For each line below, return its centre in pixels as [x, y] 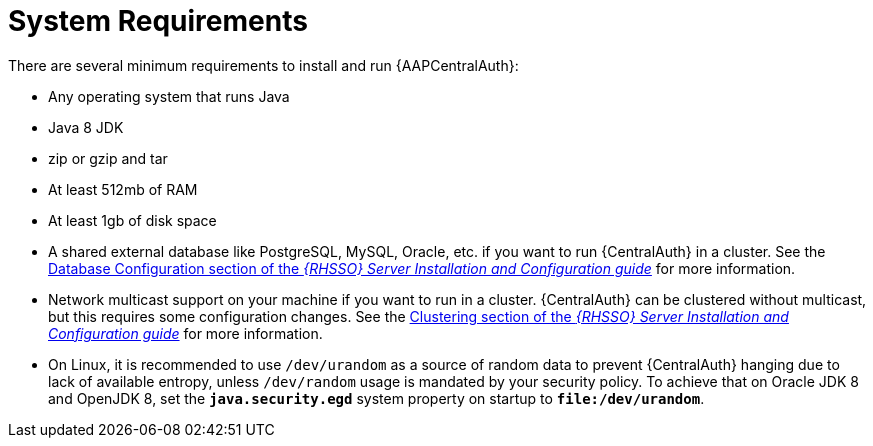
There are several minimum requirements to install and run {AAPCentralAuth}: [263, 65]
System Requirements [158, 21]
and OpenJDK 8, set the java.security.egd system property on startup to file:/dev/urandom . [376, 398]
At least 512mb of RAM [123, 189]
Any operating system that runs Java [169, 96]
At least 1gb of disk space [132, 220]
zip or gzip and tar [108, 158]
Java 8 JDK [86, 127]
